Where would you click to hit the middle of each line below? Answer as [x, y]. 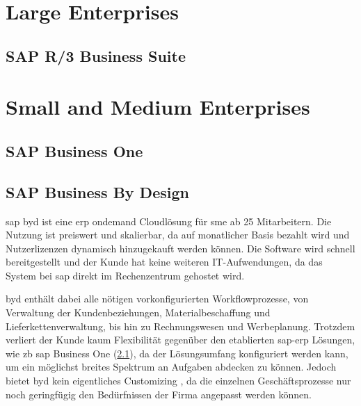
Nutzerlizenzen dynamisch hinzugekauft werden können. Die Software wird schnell [180, 248]
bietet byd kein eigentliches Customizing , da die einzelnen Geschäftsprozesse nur [178, 381]
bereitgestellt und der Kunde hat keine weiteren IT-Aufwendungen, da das [164, 262]
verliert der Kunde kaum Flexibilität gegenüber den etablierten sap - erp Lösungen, [180, 340]
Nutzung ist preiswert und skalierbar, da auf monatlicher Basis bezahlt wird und [178, 235]
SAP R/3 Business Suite [96, 55]
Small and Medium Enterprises [158, 107]
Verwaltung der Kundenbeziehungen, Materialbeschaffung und [138, 312]
